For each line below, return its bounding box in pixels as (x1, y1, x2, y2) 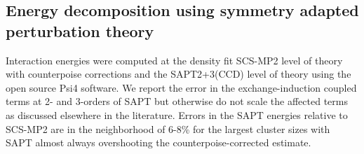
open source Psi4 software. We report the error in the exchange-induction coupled (6, 80, 357, 94)
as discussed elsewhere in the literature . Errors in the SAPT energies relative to (6, 107, 348, 122)
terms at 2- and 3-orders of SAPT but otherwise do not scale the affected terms (6, 94, 348, 108)
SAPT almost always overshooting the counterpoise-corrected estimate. (6, 135, 311, 150)
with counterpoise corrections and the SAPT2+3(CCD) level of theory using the (6, 66, 351, 81)
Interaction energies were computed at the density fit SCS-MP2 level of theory (6, 52, 343, 67)
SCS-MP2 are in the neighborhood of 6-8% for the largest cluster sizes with (6, 121, 330, 136)
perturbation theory (6, 20, 154, 41)
